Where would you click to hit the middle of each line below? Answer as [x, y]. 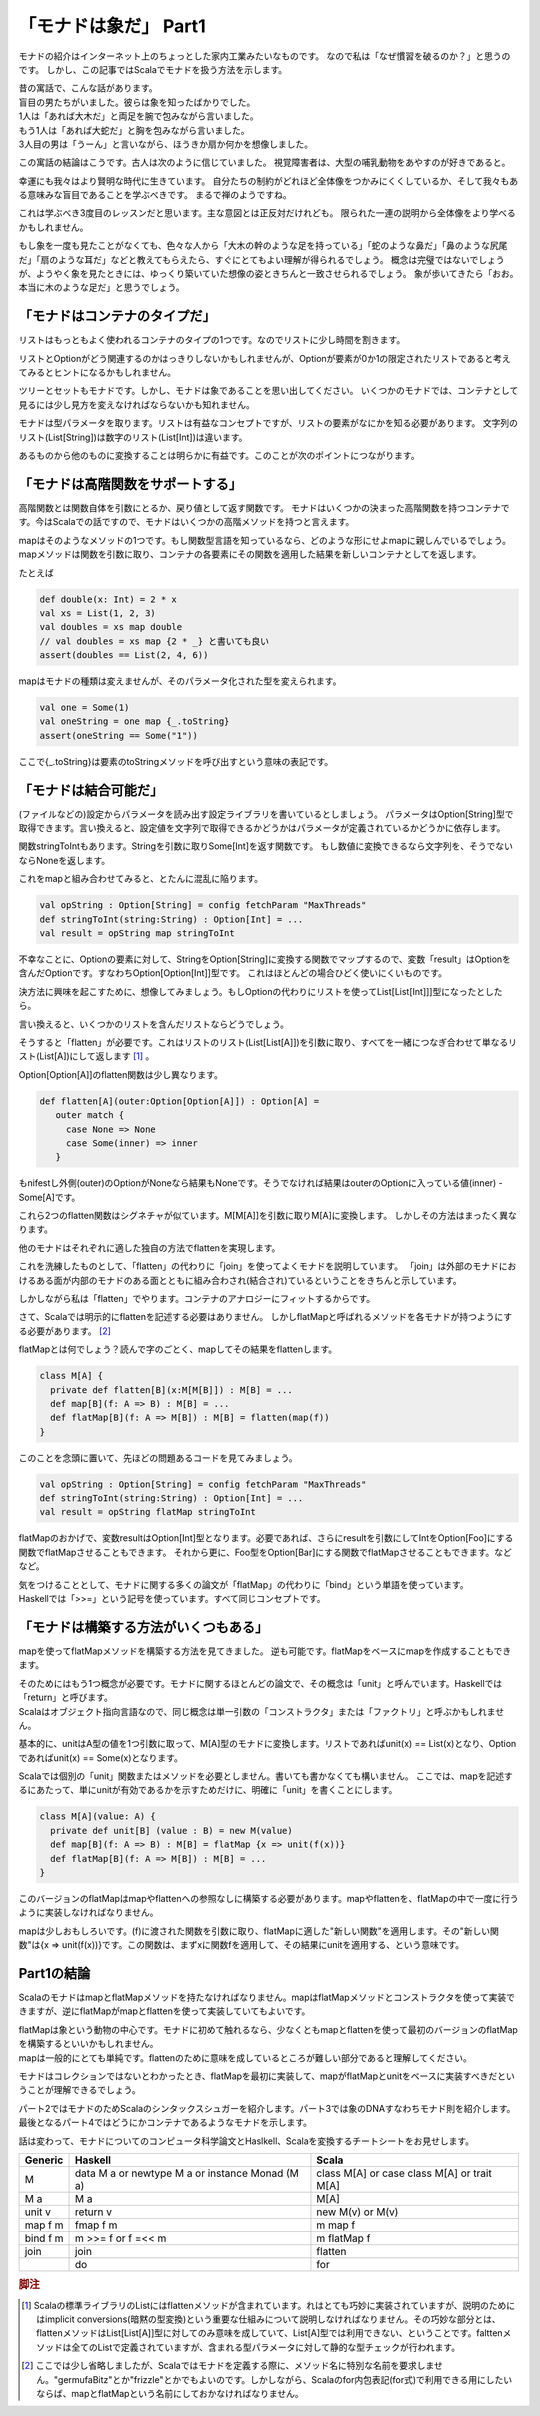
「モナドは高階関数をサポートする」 [130, 483]
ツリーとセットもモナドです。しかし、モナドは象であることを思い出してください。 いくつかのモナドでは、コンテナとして [268, 391]
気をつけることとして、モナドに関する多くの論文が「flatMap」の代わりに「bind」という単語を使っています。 [243, 1584]
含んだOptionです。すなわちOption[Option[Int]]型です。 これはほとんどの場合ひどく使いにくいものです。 [232, 973]
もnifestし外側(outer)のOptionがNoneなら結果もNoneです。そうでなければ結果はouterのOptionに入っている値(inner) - [261, 1183]
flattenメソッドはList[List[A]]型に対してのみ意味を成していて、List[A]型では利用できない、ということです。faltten [270, 2333]
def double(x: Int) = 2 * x [108, 599]
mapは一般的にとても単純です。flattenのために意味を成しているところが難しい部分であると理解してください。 [245, 2057]
